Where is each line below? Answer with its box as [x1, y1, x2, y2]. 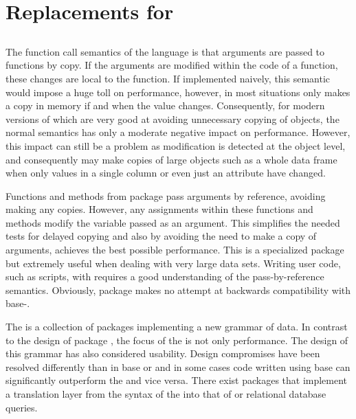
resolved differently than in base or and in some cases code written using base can [5, 359, 351, 374]
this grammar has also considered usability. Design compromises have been [5, 346, 320, 361]
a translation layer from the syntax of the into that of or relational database [5, 387, 326, 401]
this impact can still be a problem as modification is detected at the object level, [5, 138, 346, 152]
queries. [5, 400, 38, 414]
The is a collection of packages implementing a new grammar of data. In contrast [5, 319, 348, 334]
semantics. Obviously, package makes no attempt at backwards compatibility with [5, 282, 351, 297]
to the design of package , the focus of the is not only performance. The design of [5, 332, 348, 347]
